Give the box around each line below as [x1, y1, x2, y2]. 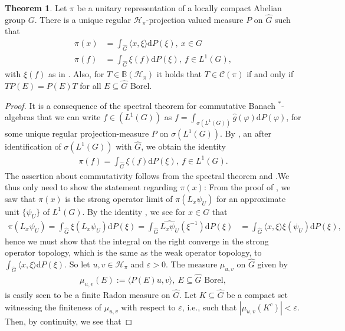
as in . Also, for [48, 68, 104, 80]
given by [257, 258, 288, 270]
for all [80, 79, 101, 91]
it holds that [156, 68, 202, 80]
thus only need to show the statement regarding [5, 181, 178, 193]
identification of [5, 140, 61, 153]
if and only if [247, 68, 294, 80]
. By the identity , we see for [82, 205, 186, 217]
